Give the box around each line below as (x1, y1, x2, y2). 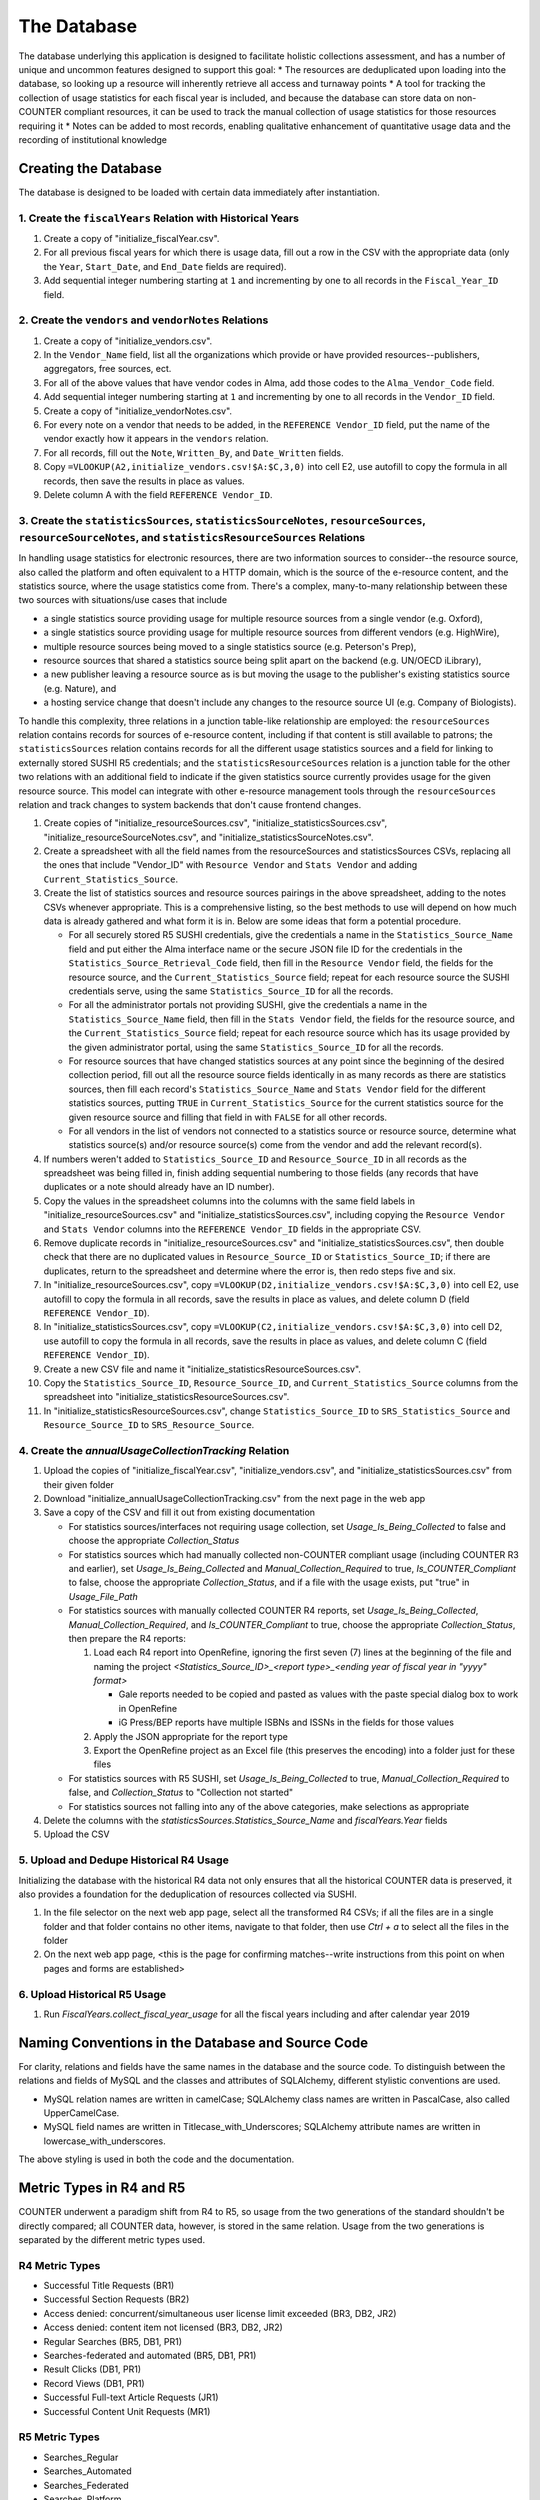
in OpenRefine (118, 1702, 178, 1714)
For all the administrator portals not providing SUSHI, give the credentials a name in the (68, 999, 428, 1011)
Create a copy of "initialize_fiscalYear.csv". (43, 232, 220, 244)
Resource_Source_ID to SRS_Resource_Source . (43, 1419, 255, 1431)
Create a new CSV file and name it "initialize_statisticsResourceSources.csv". (43, 1363, 362, 1375)
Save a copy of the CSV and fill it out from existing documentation (43, 1506, 315, 1519)
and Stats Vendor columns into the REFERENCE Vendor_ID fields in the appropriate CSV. (43, 1223, 422, 1235)
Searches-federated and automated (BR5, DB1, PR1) (43, 2350, 257, 2362)
